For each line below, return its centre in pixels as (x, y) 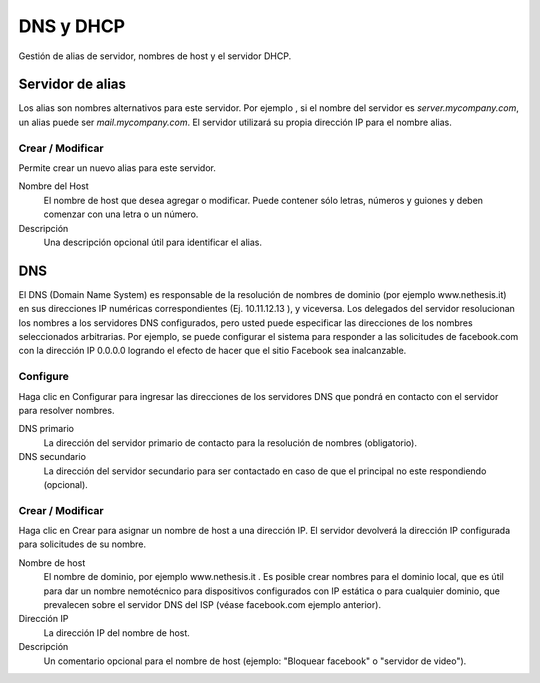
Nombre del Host (53, 186)
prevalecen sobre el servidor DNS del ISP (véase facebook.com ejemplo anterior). (212, 604)
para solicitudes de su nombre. (82, 544)
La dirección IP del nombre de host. (116, 632)
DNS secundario (52, 457)
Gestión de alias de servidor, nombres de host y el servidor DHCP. (155, 56)
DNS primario (46, 429)
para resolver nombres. (66, 410)
